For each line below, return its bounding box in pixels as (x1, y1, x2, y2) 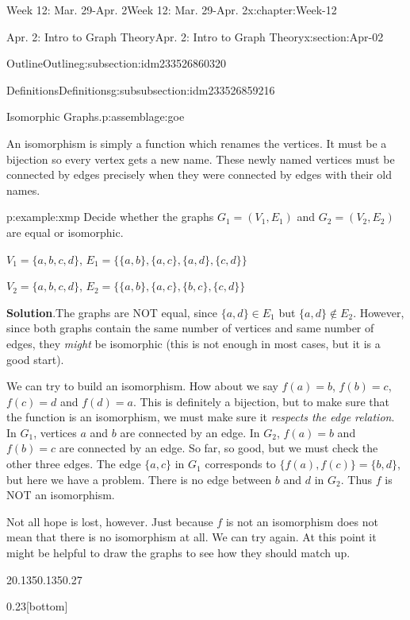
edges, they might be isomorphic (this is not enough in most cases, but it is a (6, 335, 381, 351)
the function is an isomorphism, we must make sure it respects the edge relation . (6, 409, 395, 425)
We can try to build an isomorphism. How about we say (6, 378, 278, 394)
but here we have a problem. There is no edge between (6, 471, 272, 487)
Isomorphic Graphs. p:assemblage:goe (6, 108, 185, 125)
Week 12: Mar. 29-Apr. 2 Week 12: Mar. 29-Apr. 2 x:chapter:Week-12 (6, 2, 337, 17)
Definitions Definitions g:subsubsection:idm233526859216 (6, 81, 275, 98)
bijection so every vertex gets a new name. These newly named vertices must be (6, 150, 395, 167)
